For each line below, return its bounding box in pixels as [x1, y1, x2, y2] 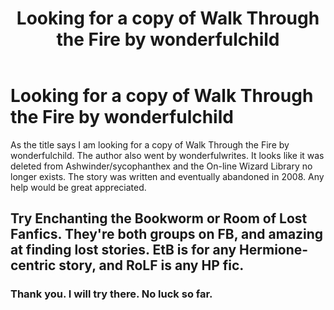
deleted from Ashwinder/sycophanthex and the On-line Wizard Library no [10, 160, 313, 172]
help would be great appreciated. [10, 181, 147, 193]
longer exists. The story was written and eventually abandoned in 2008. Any [10, 170, 325, 182]
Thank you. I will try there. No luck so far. [10, 287, 213, 301]
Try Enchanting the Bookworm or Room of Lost [10, 210, 308, 227]
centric [10, 257, 57, 274]
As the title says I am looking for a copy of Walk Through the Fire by [10, 138, 290, 151]
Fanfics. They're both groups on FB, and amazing [10, 226, 324, 243]
